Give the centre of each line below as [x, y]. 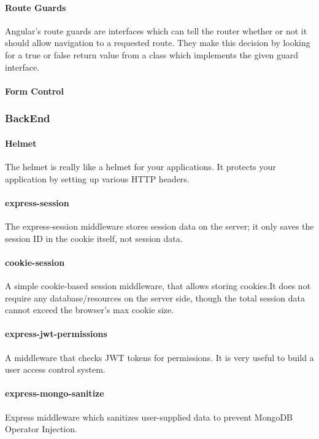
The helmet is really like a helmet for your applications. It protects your [140, 166]
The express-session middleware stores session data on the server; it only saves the [159, 226]
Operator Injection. [41, 429]
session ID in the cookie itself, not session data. [94, 238]
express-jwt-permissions [56, 334]
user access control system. [55, 369]
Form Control [34, 91]
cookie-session [35, 262]
